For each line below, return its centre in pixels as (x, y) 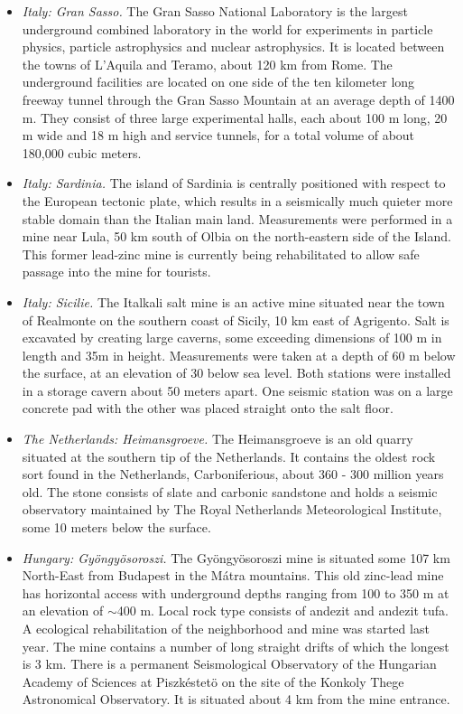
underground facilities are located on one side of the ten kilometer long (218, 82)
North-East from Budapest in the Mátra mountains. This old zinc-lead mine (233, 575)
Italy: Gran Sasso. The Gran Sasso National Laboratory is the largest (215, 11)
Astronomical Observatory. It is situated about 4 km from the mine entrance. (236, 699)
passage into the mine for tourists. (116, 272)
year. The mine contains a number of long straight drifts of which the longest (236, 646)
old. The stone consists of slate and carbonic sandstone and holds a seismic (230, 491)
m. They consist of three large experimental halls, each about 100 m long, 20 (235, 117)
